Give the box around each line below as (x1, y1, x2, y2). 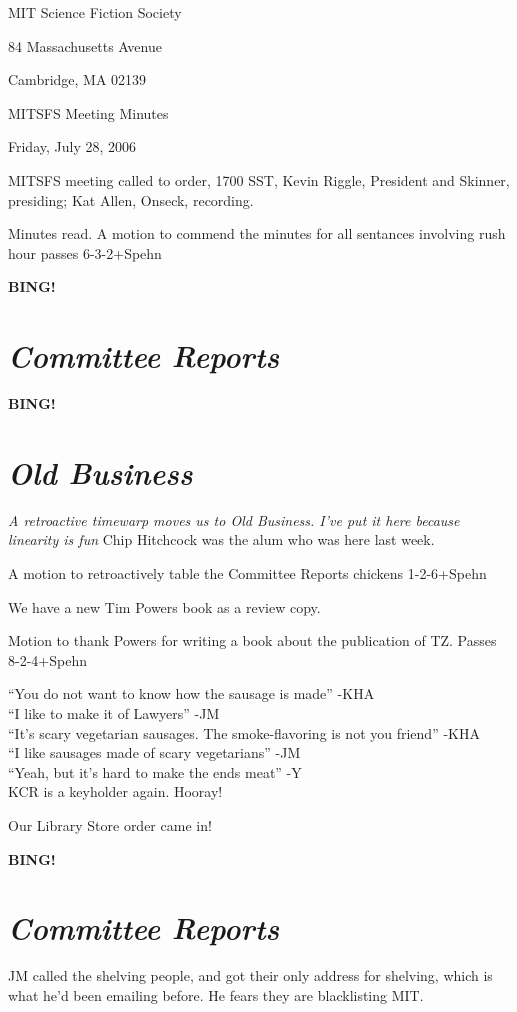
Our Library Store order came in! (8, 814, 212, 835)
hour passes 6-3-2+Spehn (8, 242, 162, 263)
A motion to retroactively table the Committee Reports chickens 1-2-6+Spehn (8, 562, 487, 583)
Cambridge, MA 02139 (8, 69, 147, 90)
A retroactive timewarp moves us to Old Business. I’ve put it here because (8, 509, 460, 530)
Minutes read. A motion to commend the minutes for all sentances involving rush (8, 223, 506, 244)
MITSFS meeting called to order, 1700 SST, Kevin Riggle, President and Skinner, (8, 169, 510, 190)
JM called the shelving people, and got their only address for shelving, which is (8, 965, 493, 986)
